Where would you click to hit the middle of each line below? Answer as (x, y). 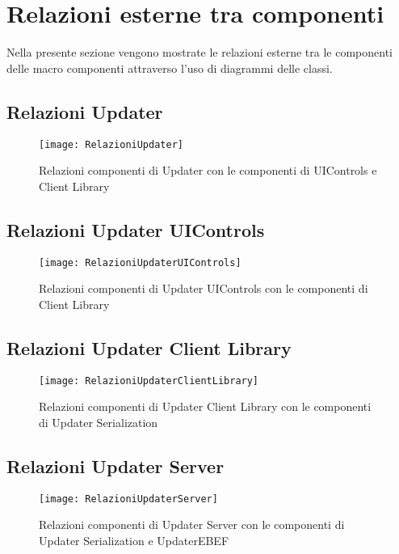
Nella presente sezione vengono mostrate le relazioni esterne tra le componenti (199, 52)
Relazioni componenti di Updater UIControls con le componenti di (204, 288)
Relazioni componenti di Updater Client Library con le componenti (205, 406)
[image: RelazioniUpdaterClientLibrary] (149, 381)
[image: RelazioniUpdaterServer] (128, 499)
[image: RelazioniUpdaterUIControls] (140, 262)
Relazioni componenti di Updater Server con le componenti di (192, 524)
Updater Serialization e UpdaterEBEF (134, 540)
